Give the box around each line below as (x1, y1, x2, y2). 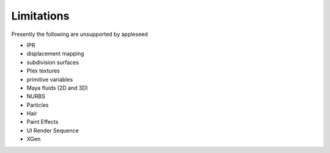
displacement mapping (26, 50, 85, 57)
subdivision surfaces (26, 59, 79, 66)
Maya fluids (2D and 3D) (26, 84, 89, 91)
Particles (26, 101, 49, 109)
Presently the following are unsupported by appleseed (11, 30, 148, 38)
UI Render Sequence (26, 127, 79, 134)
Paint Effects (26, 118, 59, 126)
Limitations (11, 9, 70, 23)
